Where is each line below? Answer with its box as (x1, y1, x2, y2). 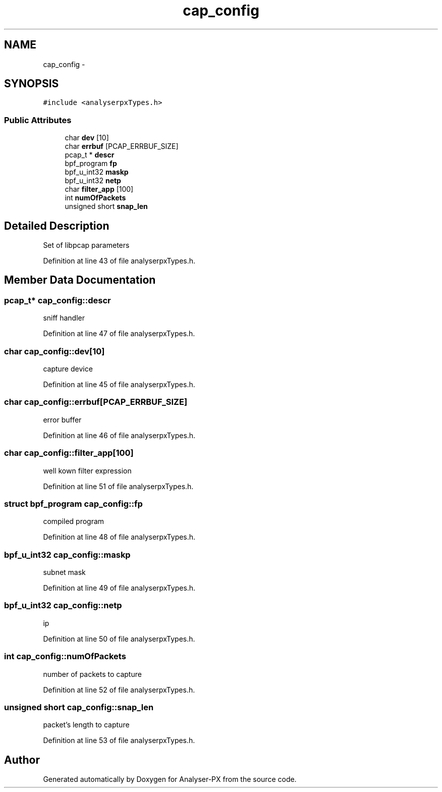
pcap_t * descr (65, 150, 115, 160)
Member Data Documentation (4, 274, 156, 287)
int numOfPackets (65, 193, 126, 202)
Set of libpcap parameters (43, 241, 130, 250)
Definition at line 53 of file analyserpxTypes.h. (43, 736, 195, 745)
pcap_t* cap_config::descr (4, 295, 111, 305)
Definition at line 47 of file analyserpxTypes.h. (43, 329, 195, 338)
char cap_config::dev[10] (4, 346, 105, 356)
